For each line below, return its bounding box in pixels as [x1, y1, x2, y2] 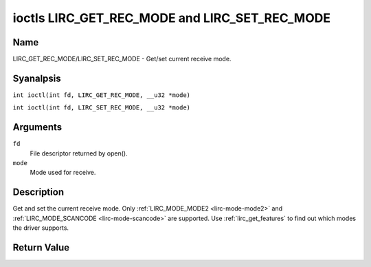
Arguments [12, 121, 63, 133]
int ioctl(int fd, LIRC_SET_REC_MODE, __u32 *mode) [12, 104, 191, 111]
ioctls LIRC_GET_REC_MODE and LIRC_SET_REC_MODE [12, 10, 331, 25]
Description [12, 186, 65, 198]
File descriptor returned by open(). [30, 149, 128, 158]
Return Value [12, 242, 70, 253]
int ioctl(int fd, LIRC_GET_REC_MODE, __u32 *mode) [12, 91, 191, 99]
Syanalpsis [12, 72, 61, 84]
